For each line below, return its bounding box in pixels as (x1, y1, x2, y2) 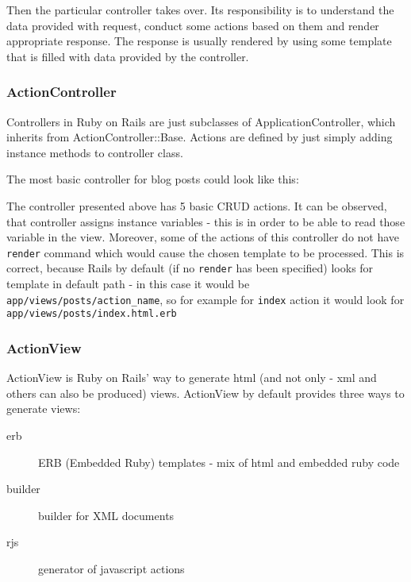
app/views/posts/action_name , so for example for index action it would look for (6, 291, 405, 307)
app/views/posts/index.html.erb (6, 308, 177, 320)
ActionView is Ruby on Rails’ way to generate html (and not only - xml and (6, 369, 377, 386)
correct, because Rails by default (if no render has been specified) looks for (6, 260, 374, 276)
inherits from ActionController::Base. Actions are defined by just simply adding (6, 129, 393, 145)
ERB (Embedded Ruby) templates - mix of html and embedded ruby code (38, 453, 400, 470)
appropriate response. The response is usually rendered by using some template (6, 33, 392, 49)
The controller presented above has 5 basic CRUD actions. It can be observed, (6, 197, 387, 214)
